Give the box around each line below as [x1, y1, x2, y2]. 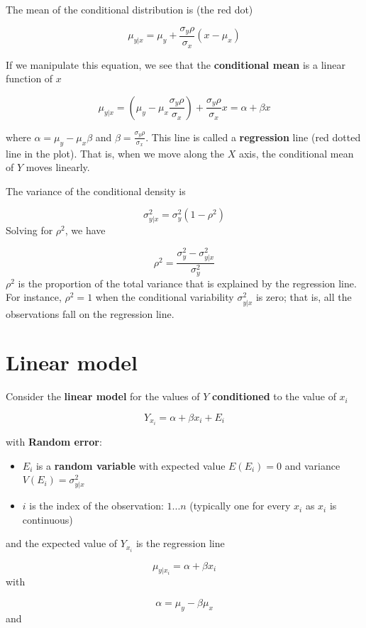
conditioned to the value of [211, 389, 336, 404]
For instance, [6, 290, 62, 304]
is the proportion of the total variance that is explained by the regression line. [18, 275, 357, 290]
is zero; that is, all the [255, 290, 352, 304]
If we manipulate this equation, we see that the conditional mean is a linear [6, 57, 345, 72]
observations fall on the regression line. [6, 306, 174, 321]
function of [6, 71, 53, 86]
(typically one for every [189, 498, 291, 513]
